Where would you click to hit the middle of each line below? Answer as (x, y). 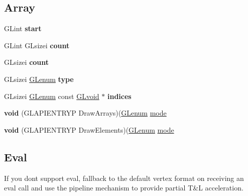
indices (119, 96)
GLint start (23, 28)
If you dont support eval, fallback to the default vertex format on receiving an (124, 178)
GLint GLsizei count (37, 45)
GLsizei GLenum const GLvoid (52, 96)
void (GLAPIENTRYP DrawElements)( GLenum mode (89, 129)
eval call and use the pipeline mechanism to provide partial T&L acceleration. (124, 188)
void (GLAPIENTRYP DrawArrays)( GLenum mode (85, 113)
